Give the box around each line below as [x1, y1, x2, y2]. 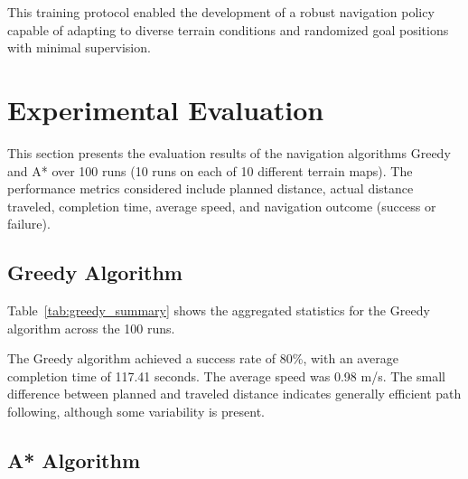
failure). [7, 214, 51, 233]
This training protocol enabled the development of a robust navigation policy [7, 3, 435, 21]
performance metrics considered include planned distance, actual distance [7, 179, 414, 198]
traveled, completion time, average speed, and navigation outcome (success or [7, 196, 436, 215]
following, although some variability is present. [7, 402, 265, 421]
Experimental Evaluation [7, 90, 324, 127]
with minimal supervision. [7, 38, 151, 57]
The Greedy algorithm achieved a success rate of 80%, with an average [7, 349, 398, 368]
